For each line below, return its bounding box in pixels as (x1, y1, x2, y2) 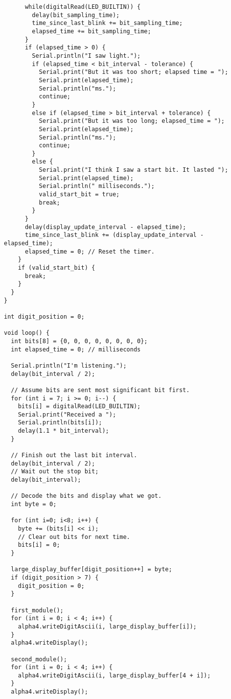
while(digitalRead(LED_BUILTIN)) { (24, 3, 141, 10)
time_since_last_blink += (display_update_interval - (24, 232, 204, 239)
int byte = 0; (11, 501, 57, 508)
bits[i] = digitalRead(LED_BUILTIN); (18, 403, 141, 410)
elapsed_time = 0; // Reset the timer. (24, 248, 155, 255)
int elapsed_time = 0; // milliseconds (11, 346, 141, 353)
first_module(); (11, 606, 64, 614)
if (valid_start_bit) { (18, 264, 95, 271)
